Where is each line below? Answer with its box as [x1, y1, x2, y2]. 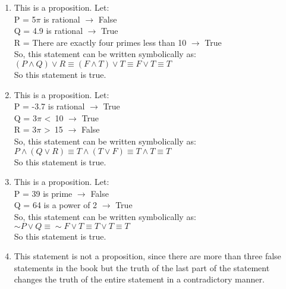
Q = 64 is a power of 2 [14, 199, 98, 211]
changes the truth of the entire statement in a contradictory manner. [14, 273, 265, 285]
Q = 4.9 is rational [14, 24, 83, 37]
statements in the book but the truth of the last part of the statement [14, 261, 270, 274]
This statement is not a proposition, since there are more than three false [14, 250, 281, 262]
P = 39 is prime [14, 187, 73, 199]
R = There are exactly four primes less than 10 [14, 36, 187, 48]
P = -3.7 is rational [14, 100, 85, 112]
